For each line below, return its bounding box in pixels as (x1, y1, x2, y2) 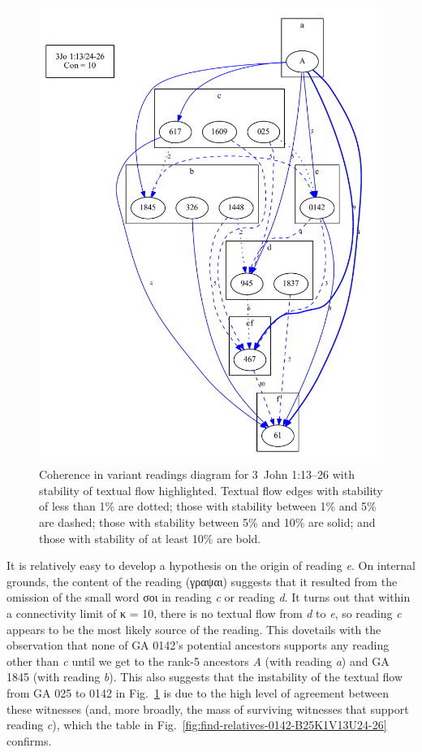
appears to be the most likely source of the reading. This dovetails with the (6, 620, 381, 637)
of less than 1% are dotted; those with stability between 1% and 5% (39, 498, 377, 515)
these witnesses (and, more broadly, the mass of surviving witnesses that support (6, 700, 409, 717)
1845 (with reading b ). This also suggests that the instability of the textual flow (6, 668, 403, 685)
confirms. (6, 732, 52, 749)
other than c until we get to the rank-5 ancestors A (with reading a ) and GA (6, 652, 390, 669)
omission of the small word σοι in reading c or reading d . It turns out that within (6, 589, 411, 606)
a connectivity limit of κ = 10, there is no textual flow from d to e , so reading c (6, 605, 402, 622)
